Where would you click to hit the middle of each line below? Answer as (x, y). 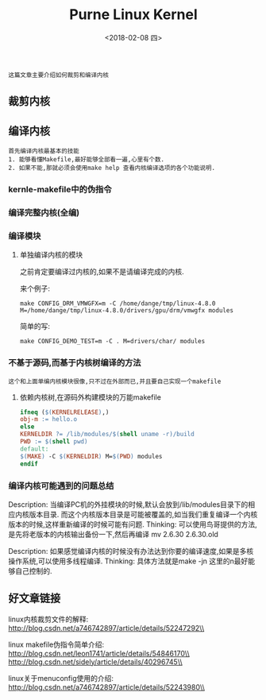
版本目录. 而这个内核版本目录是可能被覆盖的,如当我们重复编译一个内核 (143, 514)
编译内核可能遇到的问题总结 (61, 485)
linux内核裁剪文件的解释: (48, 619)
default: (34, 449)
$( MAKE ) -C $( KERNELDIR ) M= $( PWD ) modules (91, 456)
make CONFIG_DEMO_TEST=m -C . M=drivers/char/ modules (112, 342)
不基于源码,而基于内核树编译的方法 (75, 363)
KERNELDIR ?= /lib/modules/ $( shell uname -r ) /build (107, 435)
